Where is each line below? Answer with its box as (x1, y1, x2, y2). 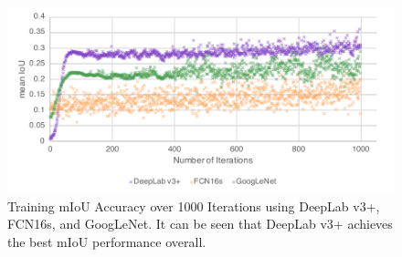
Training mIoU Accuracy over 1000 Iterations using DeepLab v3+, (7, 196, 380, 215)
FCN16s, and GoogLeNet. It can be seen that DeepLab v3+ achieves (7, 214, 393, 233)
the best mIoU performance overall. (7, 232, 206, 252)
